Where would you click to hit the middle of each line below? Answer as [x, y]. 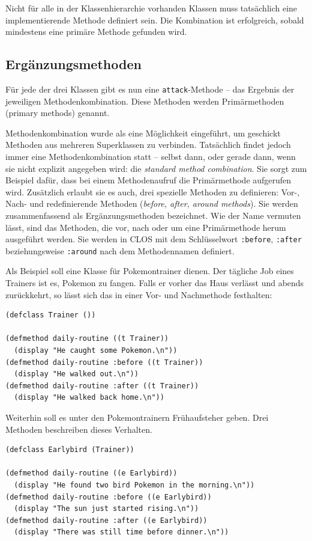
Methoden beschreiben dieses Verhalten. [79, 429]
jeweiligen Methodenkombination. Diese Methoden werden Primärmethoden [145, 101]
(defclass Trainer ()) [51, 315]
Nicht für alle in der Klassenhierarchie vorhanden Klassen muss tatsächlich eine [151, 8]
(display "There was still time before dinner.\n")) [121, 532]
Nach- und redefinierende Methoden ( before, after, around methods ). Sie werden [152, 203]
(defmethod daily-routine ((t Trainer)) [87, 339]
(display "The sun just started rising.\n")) [106, 509]
